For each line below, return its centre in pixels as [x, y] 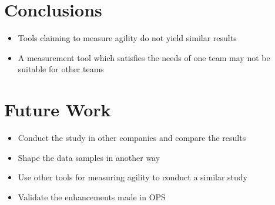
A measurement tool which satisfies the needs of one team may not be [144, 57]
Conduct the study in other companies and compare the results [132, 138]
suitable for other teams [61, 69]
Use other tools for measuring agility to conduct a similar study [133, 177]
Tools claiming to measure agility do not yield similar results [127, 38]
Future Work [58, 110]
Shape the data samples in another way [89, 157]
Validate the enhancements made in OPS [92, 196]
